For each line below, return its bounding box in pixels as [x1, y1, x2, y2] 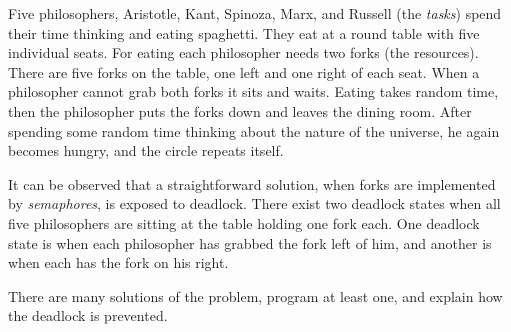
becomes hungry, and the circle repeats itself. [8, 140, 284, 161]
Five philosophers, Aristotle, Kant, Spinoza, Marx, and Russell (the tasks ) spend [8, 3, 502, 23]
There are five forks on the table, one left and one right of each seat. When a [8, 61, 480, 82]
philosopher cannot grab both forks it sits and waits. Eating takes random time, [8, 81, 499, 102]
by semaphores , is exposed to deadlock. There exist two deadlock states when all [8, 193, 501, 214]
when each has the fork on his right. [8, 252, 229, 273]
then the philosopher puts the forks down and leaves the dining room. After [8, 100, 472, 121]
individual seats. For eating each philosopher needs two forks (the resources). [8, 42, 479, 63]
